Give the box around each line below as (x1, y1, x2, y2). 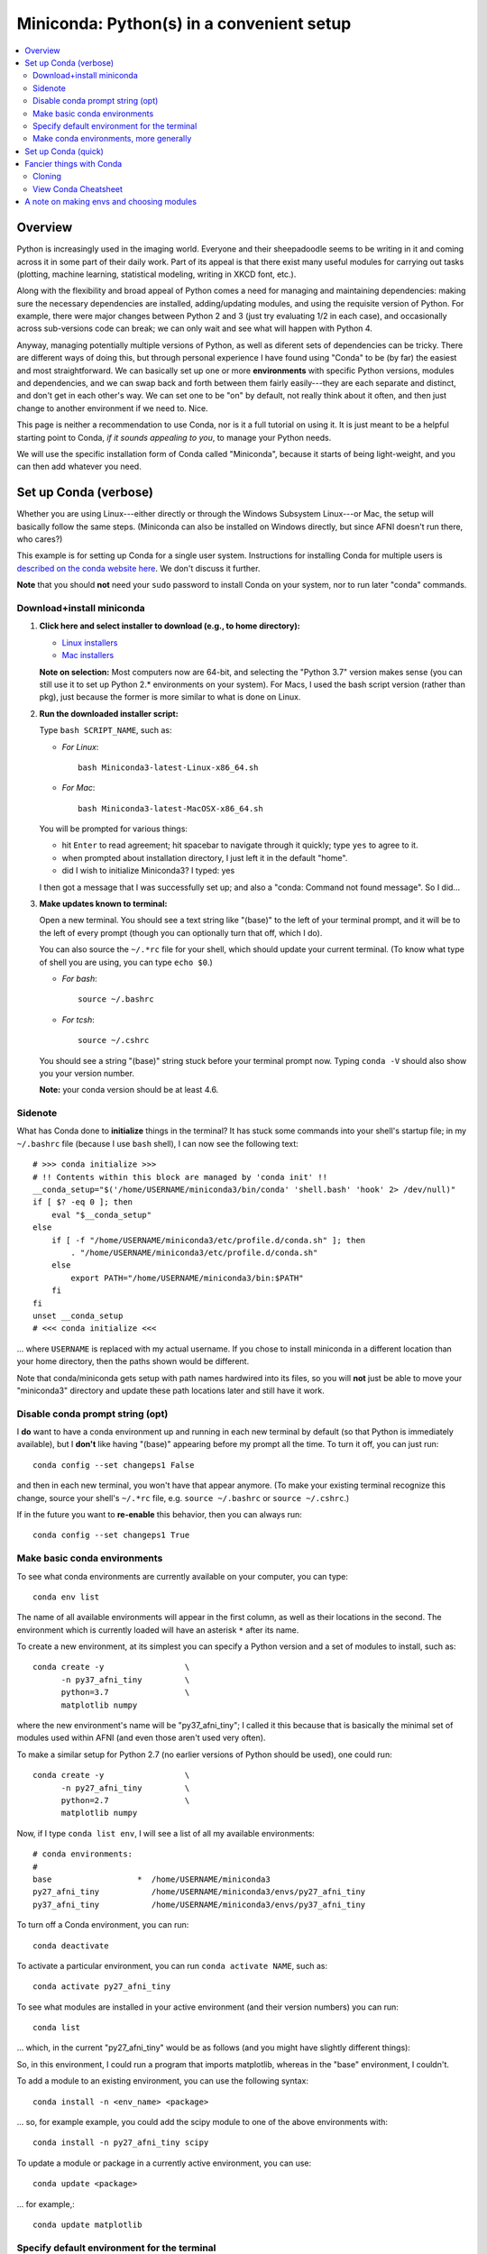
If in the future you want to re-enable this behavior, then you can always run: (16, 1508, 302, 1519)
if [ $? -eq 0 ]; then (32, 1197, 133, 1207)
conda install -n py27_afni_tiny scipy (32, 2138, 209, 2148)
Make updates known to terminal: (39, 898, 168, 910)
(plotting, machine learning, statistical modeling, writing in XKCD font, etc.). (16, 269, 297, 279)
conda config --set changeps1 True (32, 1530, 190, 1541)
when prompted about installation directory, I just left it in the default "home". (61, 852, 348, 863)
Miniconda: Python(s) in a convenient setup (16, 14, 352, 33)
